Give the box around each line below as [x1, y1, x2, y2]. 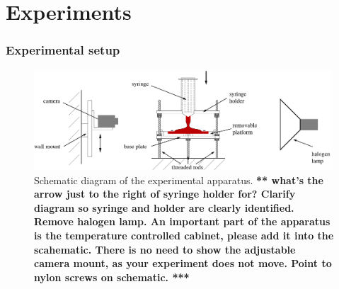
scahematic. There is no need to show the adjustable [34, 242, 296, 256]
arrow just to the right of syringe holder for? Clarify [34, 186, 296, 201]
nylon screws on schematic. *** [34, 269, 190, 284]
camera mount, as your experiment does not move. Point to [34, 256, 332, 271]
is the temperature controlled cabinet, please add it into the [34, 227, 334, 242]
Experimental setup [6, 41, 120, 59]
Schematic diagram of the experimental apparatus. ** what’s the [34, 172, 323, 187]
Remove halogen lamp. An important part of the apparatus [34, 214, 331, 229]
